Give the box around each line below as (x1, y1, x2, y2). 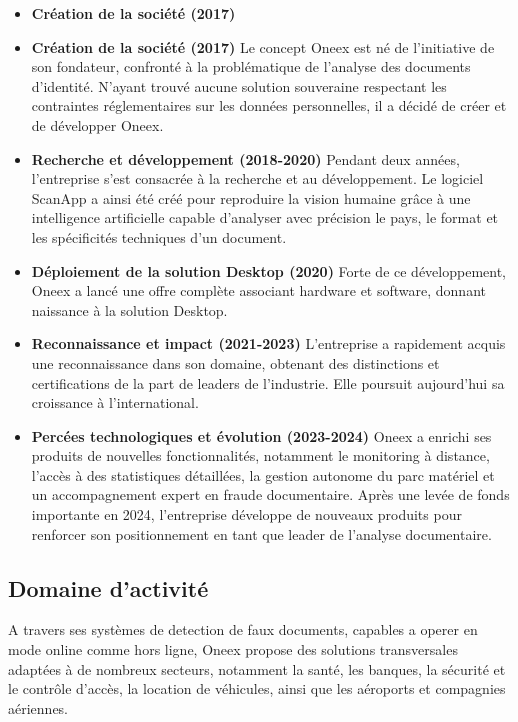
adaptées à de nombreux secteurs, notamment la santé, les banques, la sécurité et (8, 658, 506, 679)
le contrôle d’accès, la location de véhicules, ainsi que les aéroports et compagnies (8, 678, 506, 699)
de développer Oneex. (31, 114, 164, 135)
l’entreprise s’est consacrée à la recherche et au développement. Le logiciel (31, 168, 484, 189)
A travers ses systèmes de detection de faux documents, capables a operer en (8, 619, 478, 640)
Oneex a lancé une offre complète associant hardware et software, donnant (31, 280, 486, 301)
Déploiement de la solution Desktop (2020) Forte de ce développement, (31, 260, 506, 281)
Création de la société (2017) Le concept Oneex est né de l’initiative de (31, 36, 495, 57)
